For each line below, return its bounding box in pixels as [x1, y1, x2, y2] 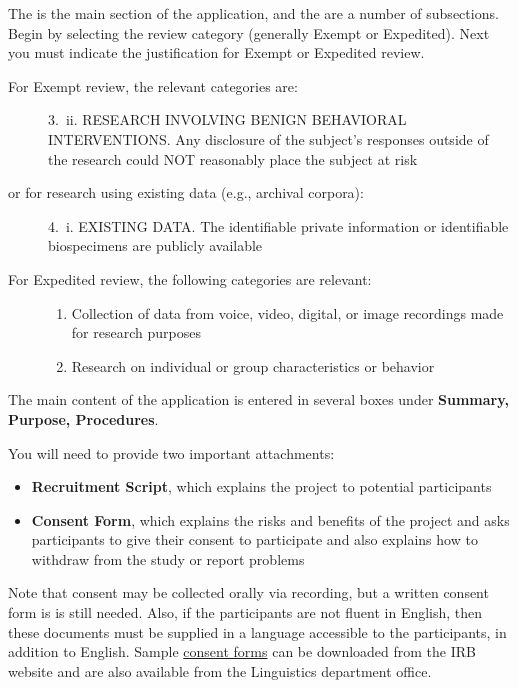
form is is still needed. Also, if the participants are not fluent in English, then [8, 602, 483, 623]
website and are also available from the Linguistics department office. [8, 660, 432, 681]
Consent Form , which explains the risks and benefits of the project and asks [31, 509, 510, 530]
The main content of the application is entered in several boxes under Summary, [8, 389, 509, 410]
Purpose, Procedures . [8, 408, 159, 429]
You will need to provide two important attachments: [8, 442, 335, 463]
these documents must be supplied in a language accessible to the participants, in [8, 621, 507, 642]
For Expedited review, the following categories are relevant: [8, 268, 372, 289]
